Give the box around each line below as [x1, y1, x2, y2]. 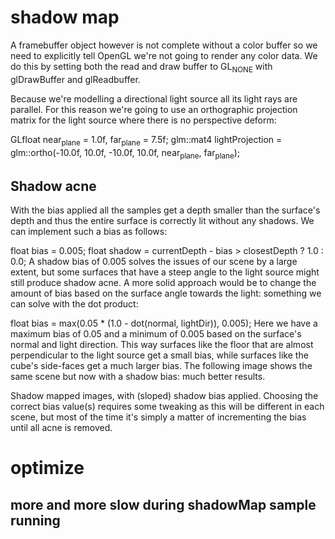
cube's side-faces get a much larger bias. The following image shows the [10, 360, 313, 372]
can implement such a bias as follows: [10, 226, 168, 238]
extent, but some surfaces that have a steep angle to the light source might [10, 266, 320, 278]
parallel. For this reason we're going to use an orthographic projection [10, 103, 298, 115]
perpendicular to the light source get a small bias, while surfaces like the [10, 349, 309, 361]
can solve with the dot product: [10, 298, 139, 310]
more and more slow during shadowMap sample [10, 496, 317, 513]
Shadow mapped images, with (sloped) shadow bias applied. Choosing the [10, 390, 319, 402]
